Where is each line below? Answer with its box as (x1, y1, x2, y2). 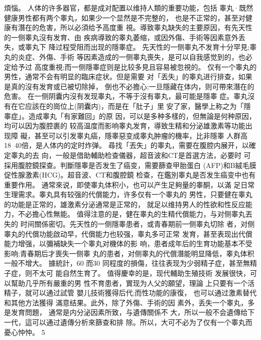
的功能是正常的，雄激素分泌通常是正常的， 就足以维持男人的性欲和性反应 (4, 199, 245, 209)
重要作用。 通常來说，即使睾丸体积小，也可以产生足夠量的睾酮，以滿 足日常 (4, 179, 255, 190)
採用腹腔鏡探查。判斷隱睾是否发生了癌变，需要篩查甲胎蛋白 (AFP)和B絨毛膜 (4, 159, 256, 170)
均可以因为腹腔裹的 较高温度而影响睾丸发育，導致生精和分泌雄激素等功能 (4, 120, 245, 131)
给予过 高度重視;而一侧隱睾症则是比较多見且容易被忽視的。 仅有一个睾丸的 (11, 61, 257, 72)
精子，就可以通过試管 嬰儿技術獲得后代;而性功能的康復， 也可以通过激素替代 (4, 287, 257, 298)
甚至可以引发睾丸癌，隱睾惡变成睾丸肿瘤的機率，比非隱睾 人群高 (34, 130, 248, 140)
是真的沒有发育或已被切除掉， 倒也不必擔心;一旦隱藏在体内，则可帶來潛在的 (4, 81, 254, 91)
